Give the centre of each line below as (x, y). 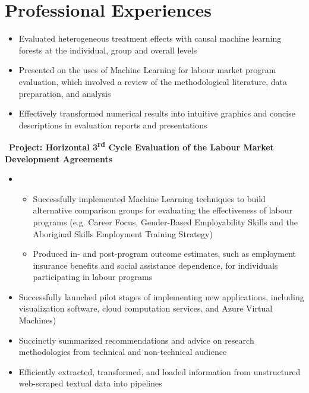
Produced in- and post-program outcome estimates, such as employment (165, 254)
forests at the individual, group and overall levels (108, 50)
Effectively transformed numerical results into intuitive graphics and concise (157, 113)
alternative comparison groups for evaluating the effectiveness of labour (163, 210)
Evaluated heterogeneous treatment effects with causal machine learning (150, 38)
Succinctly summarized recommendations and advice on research (136, 340)
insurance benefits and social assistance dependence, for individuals (155, 265)
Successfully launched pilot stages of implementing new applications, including (161, 296)
